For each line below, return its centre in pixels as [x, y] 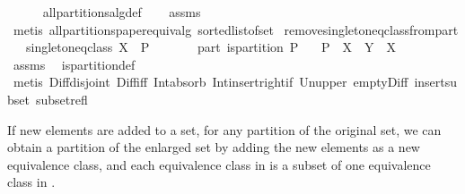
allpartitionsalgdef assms [122, 12]
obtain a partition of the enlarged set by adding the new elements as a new [214, 147]
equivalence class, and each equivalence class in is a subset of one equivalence [219, 164]
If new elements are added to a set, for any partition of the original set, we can [224, 129]
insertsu [436, 82]
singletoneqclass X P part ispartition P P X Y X [211, 47]
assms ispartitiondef [74, 64]
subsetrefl [61, 99]
